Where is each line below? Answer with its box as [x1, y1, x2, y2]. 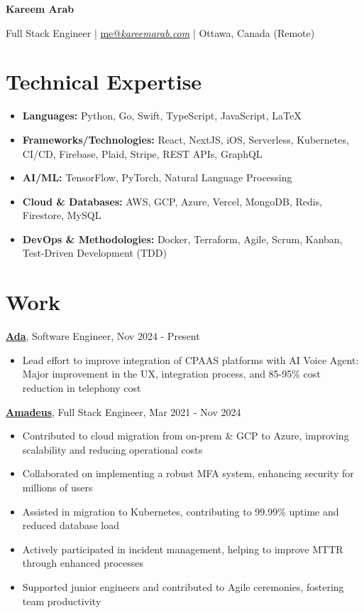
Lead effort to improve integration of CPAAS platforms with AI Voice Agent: [22, 352, 359, 367]
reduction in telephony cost [22, 380, 141, 395]
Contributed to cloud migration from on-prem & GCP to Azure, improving [22, 428, 349, 443]
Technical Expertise [6, 67, 202, 96]
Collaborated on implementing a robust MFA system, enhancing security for [22, 466, 354, 481]
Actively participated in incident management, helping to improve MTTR [22, 541, 343, 556]
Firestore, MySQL [22, 208, 101, 223]
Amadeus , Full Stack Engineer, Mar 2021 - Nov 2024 [6, 404, 241, 419]
